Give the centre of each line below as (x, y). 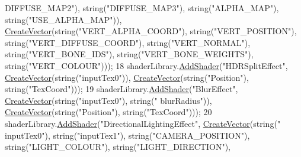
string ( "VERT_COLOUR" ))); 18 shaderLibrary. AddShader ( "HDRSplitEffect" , (146, 65)
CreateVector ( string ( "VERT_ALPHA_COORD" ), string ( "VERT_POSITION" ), (151, 31)
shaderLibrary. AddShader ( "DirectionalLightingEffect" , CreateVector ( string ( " (143, 123)
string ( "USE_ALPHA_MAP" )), (63, 19)
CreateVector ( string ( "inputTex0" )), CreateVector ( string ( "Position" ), (127, 77)
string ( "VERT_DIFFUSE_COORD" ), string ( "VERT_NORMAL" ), (128, 42)
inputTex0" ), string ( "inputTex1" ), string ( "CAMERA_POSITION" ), (127, 135)
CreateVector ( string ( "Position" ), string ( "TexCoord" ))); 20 (108, 112)
